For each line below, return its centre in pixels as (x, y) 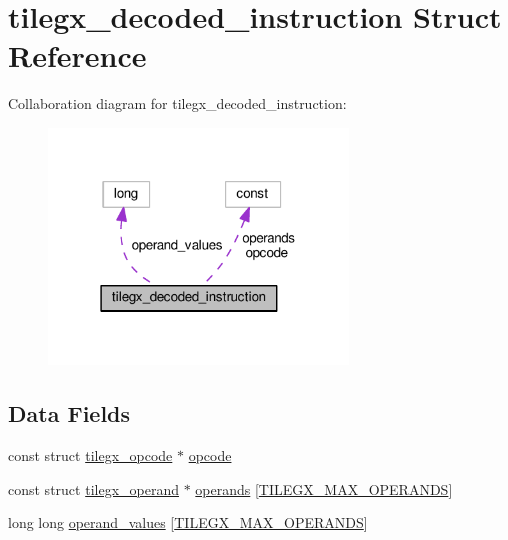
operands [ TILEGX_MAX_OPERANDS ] (324, 488)
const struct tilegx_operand (93, 488)
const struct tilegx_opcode (90, 455)
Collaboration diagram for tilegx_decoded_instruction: (177, 103)
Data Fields (69, 413)
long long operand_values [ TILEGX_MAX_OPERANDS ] (188, 522)
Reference (77, 55)
